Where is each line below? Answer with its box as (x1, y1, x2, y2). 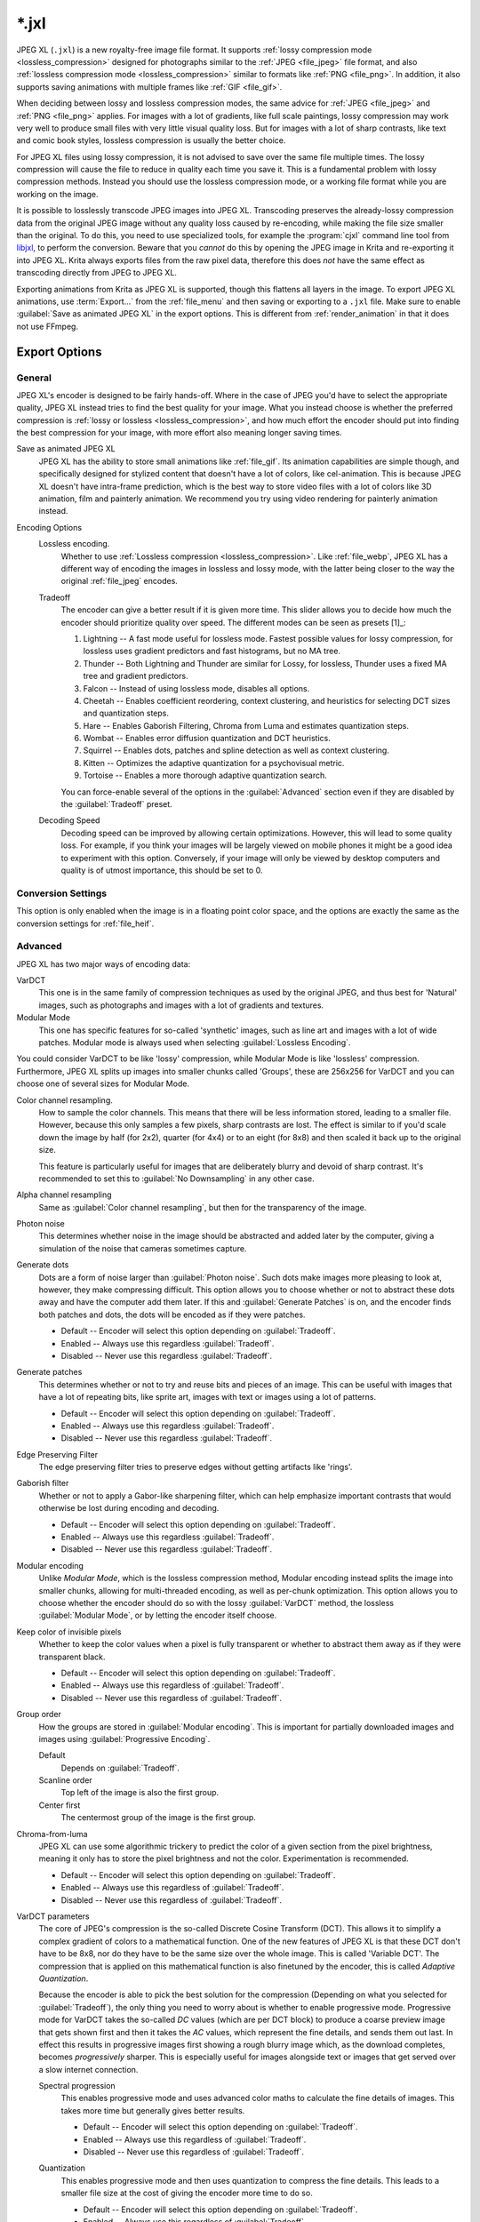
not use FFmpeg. (16, 321, 79, 332)
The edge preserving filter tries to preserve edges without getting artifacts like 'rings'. (38, 1462, 353, 1473)
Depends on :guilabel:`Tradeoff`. (60, 1762, 180, 1773)
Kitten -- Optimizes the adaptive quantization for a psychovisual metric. (83, 757, 345, 768)
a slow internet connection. (38, 2064, 139, 2074)
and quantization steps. (83, 707, 169, 719)
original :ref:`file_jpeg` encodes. (60, 576, 178, 587)
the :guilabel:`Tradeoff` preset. (60, 799, 172, 810)
